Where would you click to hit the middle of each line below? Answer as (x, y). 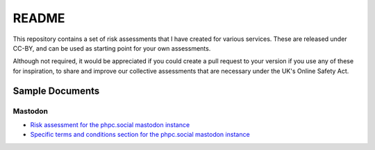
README (39, 18)
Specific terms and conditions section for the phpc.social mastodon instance (140, 135)
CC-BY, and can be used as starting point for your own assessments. (112, 48)
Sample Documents (56, 91)
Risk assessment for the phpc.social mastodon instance (110, 124)
